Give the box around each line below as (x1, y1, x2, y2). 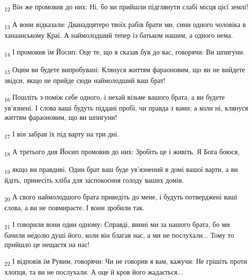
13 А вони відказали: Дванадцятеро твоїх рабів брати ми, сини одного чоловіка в (4, 19, 246, 30)
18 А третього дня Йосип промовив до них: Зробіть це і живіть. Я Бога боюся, (4, 146, 240, 158)
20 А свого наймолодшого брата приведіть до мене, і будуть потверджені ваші (4, 191, 237, 203)
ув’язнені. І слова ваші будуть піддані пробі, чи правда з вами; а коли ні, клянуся (4, 102, 248, 112)
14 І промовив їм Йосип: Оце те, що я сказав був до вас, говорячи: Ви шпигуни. (4, 46, 245, 58)
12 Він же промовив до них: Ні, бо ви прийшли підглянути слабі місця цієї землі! (4, 1, 249, 13)
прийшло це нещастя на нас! (4, 239, 90, 250)
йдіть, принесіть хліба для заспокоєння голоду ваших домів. (4, 175, 184, 185)
